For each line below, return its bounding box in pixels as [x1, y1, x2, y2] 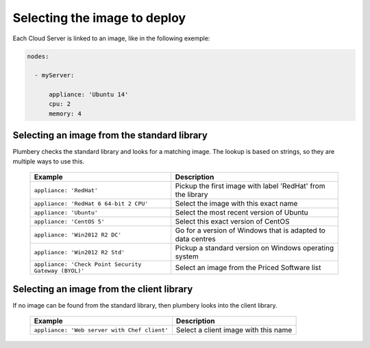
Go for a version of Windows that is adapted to [175, 226, 325, 235]
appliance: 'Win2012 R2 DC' [34, 231, 122, 239]
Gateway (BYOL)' [34, 267, 85, 275]
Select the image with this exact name [175, 199, 298, 209]
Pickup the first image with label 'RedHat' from [175, 181, 325, 191]
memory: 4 [49, 109, 82, 118]
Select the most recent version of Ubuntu [175, 208, 308, 217]
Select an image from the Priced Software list [175, 263, 321, 273]
